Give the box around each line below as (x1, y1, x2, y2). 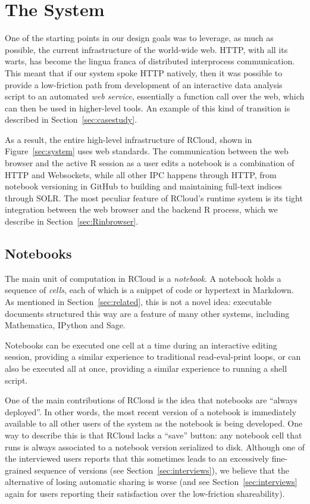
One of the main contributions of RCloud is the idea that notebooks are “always (5, 394, 298, 406)
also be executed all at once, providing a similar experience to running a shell (5, 362, 287, 374)
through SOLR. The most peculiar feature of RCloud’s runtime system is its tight (5, 191, 303, 204)
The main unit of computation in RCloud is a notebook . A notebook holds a (5, 272, 281, 284)
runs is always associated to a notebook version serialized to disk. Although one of (5, 440, 305, 453)
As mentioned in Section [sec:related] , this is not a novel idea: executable (5, 295, 272, 308)
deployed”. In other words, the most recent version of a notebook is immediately (5, 405, 297, 418)
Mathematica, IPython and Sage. (5, 319, 126, 331)
